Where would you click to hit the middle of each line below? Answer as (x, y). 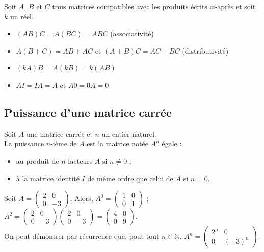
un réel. (22, 16)
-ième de (64, 144)
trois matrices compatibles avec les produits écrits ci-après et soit (154, 6)
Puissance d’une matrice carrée (88, 112)
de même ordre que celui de (130, 178)
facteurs (80, 160)
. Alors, (82, 198)
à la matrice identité (48, 178)
